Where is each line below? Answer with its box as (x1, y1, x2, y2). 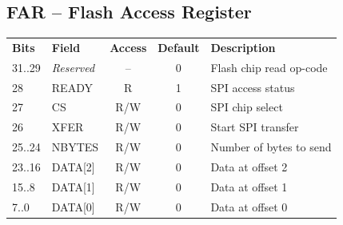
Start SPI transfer (210, 119, 299, 135)
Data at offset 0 (210, 198, 288, 215)
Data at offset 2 (210, 159, 288, 175)
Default (158, 38, 200, 55)
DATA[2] (51, 159, 95, 175)
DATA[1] (51, 178, 95, 195)
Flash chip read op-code (210, 58, 328, 75)
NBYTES (51, 139, 99, 155)
